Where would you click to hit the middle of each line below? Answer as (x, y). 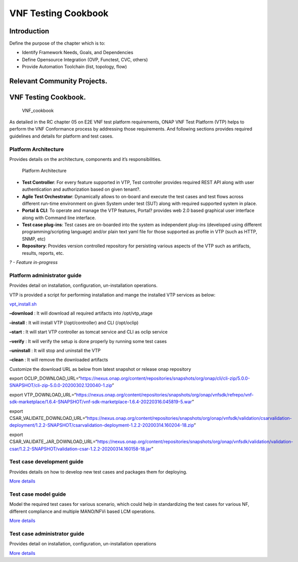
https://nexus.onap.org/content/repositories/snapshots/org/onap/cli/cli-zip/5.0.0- (165, 378)
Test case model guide (38, 494)
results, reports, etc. (43, 253)
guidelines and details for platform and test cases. (61, 136)
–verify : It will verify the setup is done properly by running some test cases (88, 341)
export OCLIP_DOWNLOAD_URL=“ (45, 378)
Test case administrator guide (47, 534)
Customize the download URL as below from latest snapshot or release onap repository (100, 369)
